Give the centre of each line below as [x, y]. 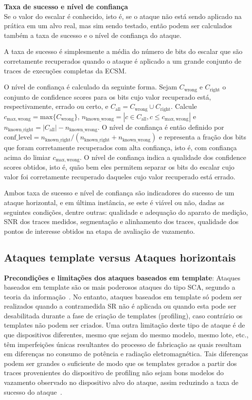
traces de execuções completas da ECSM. [65, 70]
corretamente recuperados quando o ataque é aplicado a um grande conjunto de [123, 61]
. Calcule [184, 106]
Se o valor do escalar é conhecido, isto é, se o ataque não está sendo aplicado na [123, 16]
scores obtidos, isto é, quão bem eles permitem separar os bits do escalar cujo [119, 167]
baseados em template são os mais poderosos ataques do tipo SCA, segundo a [120, 287]
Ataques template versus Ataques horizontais [120, 257]
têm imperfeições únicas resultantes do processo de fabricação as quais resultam [123, 344]
